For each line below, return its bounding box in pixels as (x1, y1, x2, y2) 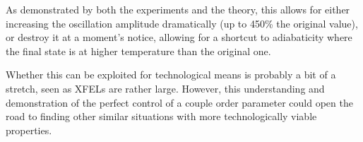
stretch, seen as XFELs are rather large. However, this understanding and (6, 81, 325, 95)
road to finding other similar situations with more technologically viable (6, 109, 317, 124)
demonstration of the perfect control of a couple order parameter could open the (6, 95, 353, 110)
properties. (6, 122, 52, 137)
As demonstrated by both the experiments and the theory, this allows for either (6, 2, 350, 16)
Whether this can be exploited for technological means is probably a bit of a (6, 67, 336, 82)
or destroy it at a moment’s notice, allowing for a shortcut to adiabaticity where (6, 30, 352, 45)
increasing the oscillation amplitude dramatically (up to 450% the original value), (6, 16, 358, 30)
